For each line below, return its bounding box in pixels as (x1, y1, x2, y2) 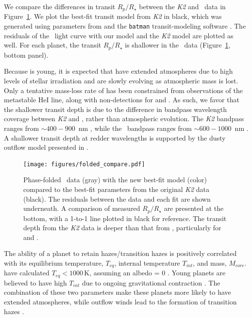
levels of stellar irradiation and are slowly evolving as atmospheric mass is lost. (4, 75, 238, 85)
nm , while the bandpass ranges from (78, 123, 192, 133)
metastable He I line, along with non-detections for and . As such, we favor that (4, 95, 239, 105)
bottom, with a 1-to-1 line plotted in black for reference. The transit (23, 213, 227, 223)
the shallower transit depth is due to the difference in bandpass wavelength (4, 104, 227, 114)
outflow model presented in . (4, 142, 88, 152)
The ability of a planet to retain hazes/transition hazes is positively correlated (4, 248, 237, 258)
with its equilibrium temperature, (4, 257, 103, 268)
